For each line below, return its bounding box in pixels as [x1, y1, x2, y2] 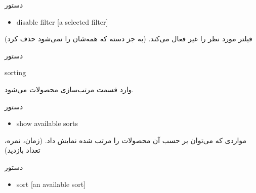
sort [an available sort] [16, 178, 86, 189]
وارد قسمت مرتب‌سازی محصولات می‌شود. [5, 84, 134, 94]
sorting [5, 67, 26, 78]
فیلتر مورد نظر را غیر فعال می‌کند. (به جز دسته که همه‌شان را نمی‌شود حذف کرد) [5, 33, 252, 44]
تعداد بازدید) [5, 145, 40, 155]
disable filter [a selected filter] [16, 16, 108, 27]
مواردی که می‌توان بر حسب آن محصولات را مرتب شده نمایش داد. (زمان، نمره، [5, 135, 247, 145]
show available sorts [16, 118, 78, 128]
